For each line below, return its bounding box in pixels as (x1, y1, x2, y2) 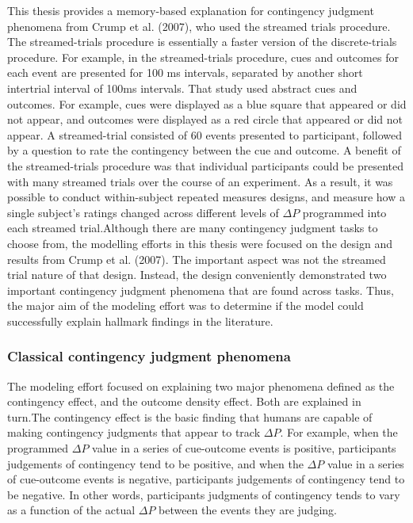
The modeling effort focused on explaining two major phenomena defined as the (7, 377, 395, 394)
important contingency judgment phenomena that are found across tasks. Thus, (7, 281, 394, 298)
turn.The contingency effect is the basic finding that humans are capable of (7, 408, 373, 425)
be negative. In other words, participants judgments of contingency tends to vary (7, 486, 400, 502)
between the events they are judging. (159, 502, 337, 518)
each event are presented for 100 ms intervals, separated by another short (7, 64, 363, 81)
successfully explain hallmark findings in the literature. (7, 312, 273, 329)
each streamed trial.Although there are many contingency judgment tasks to (7, 220, 378, 236)
